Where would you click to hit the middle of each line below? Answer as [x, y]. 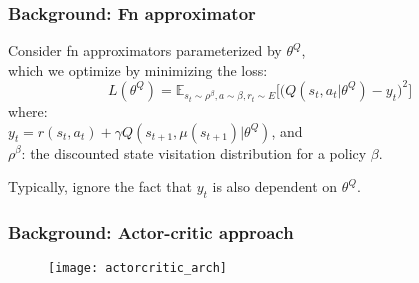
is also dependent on [275, 186]
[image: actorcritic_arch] [137, 268]
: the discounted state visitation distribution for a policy [194, 152]
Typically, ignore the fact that [100, 186]
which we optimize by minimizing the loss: [138, 69]
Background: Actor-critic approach [151, 231]
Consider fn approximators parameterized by [145, 50]
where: [28, 110]
